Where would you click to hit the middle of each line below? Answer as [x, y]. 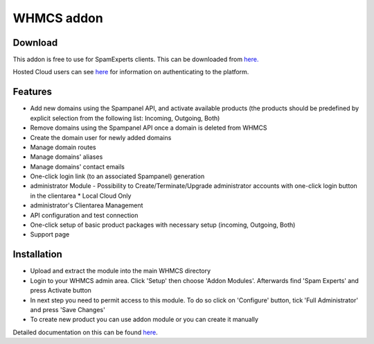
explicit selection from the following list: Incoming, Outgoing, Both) [125, 118]
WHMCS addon [58, 18]
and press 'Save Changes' [68, 309]
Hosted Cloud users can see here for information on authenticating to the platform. [131, 72]
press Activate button [61, 291]
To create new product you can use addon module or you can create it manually [144, 320]
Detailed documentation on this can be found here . [86, 332]
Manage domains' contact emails [77, 166]
